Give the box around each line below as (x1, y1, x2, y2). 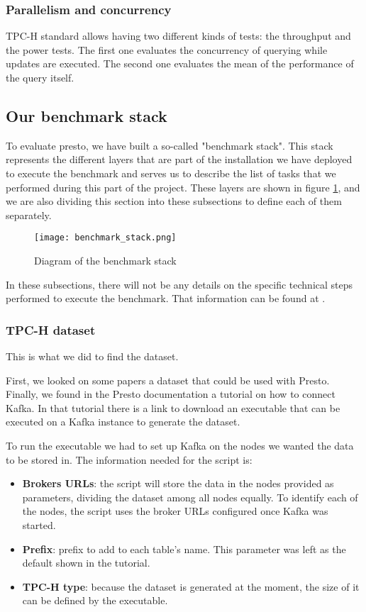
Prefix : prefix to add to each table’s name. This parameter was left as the (22, 541, 346, 556)
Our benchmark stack (6, 104, 167, 126)
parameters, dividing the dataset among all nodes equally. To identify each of (22, 489, 358, 504)
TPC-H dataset (6, 321, 96, 338)
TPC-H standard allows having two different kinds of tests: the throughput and (6, 28, 351, 43)
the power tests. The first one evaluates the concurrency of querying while (6, 42, 328, 57)
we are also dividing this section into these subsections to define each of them (6, 194, 342, 208)
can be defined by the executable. (22, 593, 168, 608)
